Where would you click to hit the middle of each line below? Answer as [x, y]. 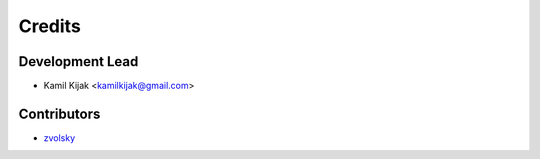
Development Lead [78, 61]
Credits [50, 26]
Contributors [59, 113]
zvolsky [59, 137]
